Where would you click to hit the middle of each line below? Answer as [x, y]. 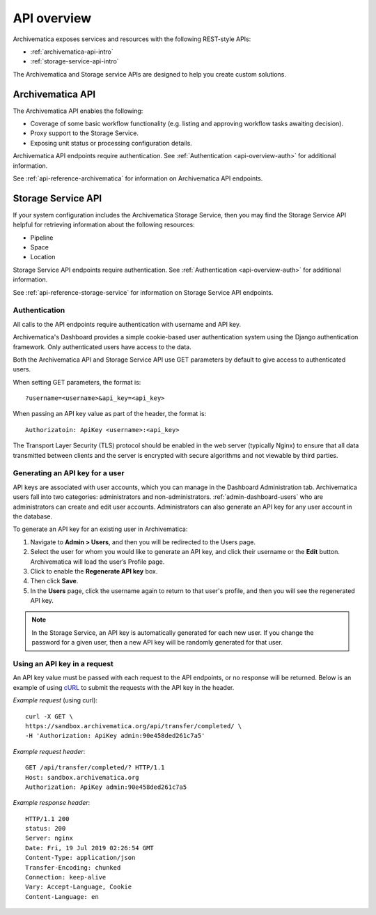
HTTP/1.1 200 [47, 818]
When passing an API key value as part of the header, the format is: [110, 414]
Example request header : [49, 751]
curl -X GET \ [49, 716]
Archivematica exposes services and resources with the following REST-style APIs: [132, 39]
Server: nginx [49, 838]
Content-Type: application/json [80, 858]
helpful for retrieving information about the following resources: [104, 225]
